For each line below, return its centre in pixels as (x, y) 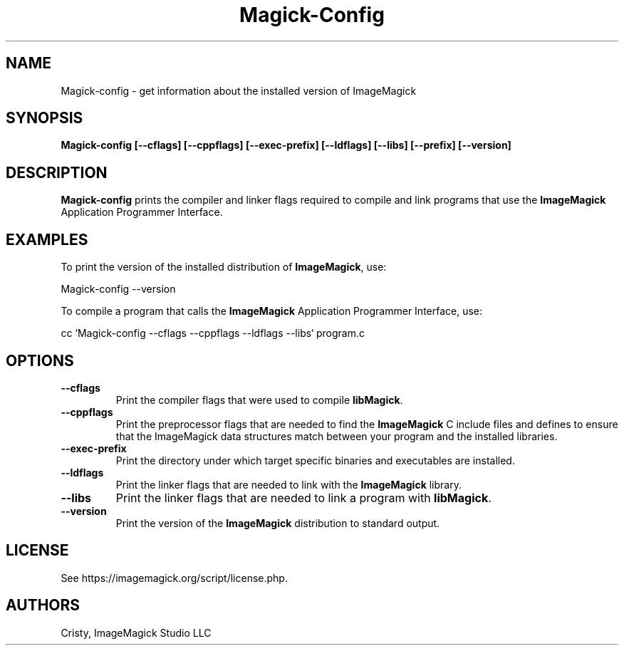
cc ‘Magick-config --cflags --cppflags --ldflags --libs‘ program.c (213, 333)
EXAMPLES (47, 239)
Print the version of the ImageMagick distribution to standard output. (278, 523)
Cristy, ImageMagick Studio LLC (136, 632)
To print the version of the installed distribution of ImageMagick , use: (224, 267)
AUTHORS (43, 605)
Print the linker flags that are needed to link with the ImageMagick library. (288, 484)
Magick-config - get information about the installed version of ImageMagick (239, 90)
